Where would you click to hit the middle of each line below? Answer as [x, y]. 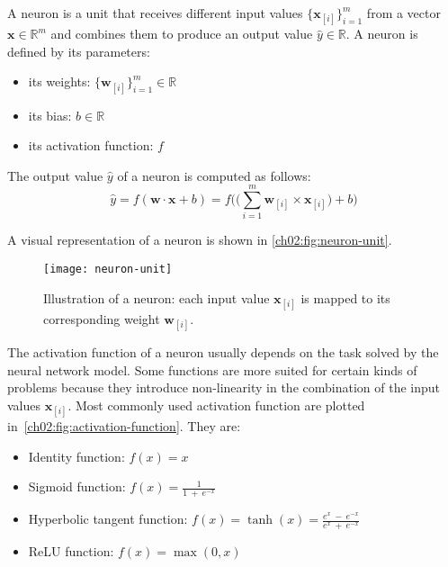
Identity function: [76, 456]
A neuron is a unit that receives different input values [155, 13]
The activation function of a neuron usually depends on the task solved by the [223, 352]
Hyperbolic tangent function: [108, 519]
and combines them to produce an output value [182, 34]
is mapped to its [345, 297]
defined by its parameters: [79, 51]
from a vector [403, 13]
